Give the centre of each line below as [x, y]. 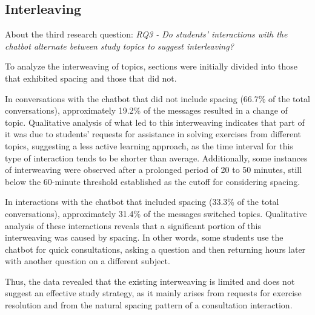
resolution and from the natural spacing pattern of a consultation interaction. [149, 305]
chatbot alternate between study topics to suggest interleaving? [119, 46]
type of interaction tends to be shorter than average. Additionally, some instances [156, 157]
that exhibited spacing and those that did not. [91, 78]
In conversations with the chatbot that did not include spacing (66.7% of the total [157, 98]
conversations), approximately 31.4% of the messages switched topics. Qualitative [156, 213]
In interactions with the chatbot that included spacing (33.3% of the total [142, 202]
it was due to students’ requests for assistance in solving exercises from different [153, 134]
